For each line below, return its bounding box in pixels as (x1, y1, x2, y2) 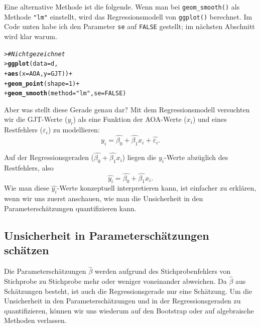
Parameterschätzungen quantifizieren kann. (4, 203, 137, 213)
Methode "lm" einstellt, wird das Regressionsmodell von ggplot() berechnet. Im (4, 11, 252, 22)
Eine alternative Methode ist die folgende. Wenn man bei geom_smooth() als (4, 2, 240, 12)
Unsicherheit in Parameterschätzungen (4, 227, 209, 243)
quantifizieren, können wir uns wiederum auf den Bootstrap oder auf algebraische (4, 305, 254, 315)
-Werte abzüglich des (164, 152, 228, 162)
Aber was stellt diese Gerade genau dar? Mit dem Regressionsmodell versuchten (4, 104, 250, 114)
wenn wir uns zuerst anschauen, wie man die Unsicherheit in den (4, 193, 203, 204)
